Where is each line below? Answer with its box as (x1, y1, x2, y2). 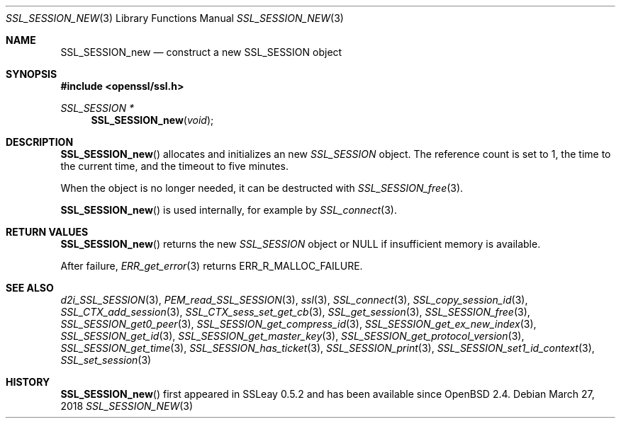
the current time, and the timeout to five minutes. (60, 160, 289, 172)
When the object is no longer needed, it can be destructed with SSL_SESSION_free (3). (60, 182, 464, 194)
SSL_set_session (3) (60, 354, 152, 366)
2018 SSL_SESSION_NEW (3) (60, 400, 194, 412)
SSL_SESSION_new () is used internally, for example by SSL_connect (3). (60, 204, 397, 216)
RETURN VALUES (6, 226, 89, 238)
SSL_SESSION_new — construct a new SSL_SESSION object (60, 46, 342, 58)
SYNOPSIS (6, 68, 57, 80)
